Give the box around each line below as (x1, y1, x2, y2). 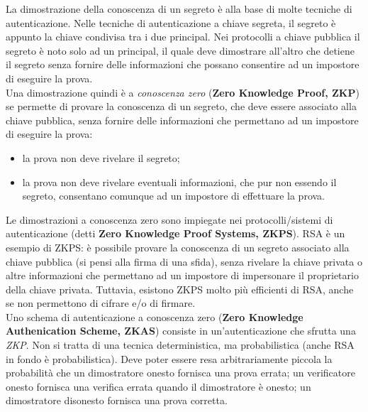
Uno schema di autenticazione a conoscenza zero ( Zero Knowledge (6, 309, 303, 324)
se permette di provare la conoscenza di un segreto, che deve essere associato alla (6, 99, 357, 114)
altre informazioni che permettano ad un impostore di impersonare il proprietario (6, 268, 359, 283)
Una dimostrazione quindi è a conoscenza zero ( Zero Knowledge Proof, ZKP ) (6, 85, 359, 99)
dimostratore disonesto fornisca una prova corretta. (6, 393, 228, 408)
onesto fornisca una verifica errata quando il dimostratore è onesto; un (6, 379, 311, 394)
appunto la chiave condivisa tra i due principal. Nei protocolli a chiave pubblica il (6, 29, 360, 44)
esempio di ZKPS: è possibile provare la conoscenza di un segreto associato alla (6, 239, 350, 254)
